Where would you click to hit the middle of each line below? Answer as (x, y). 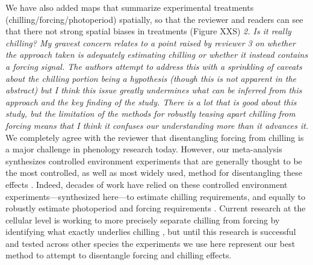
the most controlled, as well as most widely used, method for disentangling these (154, 173)
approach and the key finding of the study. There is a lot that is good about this (151, 101)
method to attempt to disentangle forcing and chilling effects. (119, 255)
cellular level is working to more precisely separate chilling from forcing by (143, 220)
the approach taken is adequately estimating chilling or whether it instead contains (157, 55)
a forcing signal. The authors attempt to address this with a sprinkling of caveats (154, 66)
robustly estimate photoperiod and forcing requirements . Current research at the (156, 208)
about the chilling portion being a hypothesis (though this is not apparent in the (151, 78)
